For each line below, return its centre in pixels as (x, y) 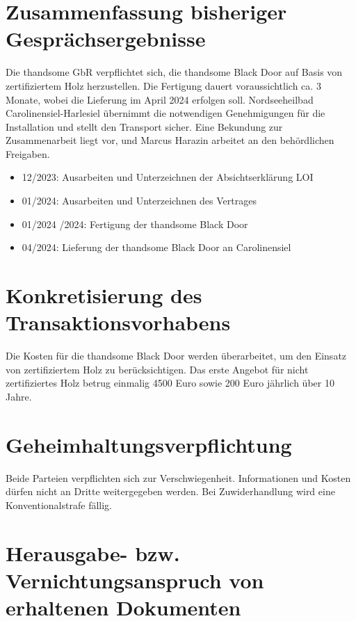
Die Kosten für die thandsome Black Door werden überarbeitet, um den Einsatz (176, 356)
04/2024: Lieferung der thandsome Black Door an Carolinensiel (156, 247)
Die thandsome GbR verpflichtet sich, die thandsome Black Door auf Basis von (174, 72)
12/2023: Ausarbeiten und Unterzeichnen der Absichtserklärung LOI (168, 177)
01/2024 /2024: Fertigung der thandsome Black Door (135, 224)
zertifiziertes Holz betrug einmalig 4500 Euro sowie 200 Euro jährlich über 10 (170, 383)
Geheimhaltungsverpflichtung (149, 444)
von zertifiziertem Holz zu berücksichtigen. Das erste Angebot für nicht (157, 369)
